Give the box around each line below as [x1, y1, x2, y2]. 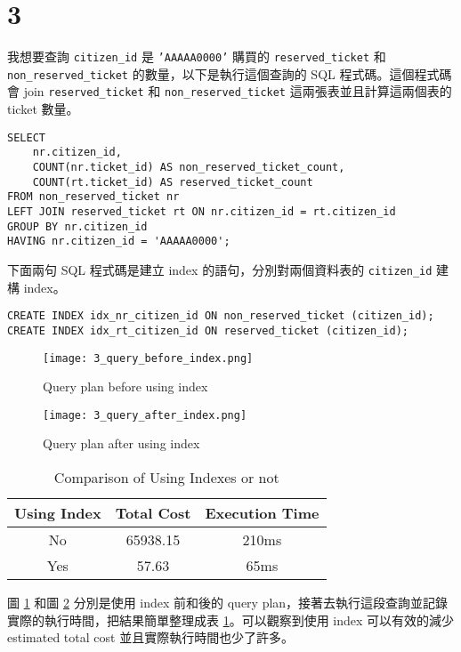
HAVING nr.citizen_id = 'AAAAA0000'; [7, 235, 230, 248]
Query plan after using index [43, 434, 200, 453]
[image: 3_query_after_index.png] [43, 408, 247, 422]
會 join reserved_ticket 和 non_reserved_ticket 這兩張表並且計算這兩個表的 [7, 82, 452, 101]
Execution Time [205, 503, 319, 523]
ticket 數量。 [7, 100, 79, 118]
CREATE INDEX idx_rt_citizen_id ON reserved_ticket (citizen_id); [7, 324, 409, 337]
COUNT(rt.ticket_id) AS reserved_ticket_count [32, 175, 313, 189]
